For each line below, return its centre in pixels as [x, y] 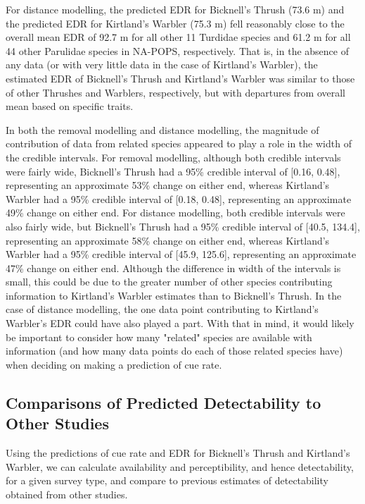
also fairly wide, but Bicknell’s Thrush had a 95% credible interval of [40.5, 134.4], [183, 226]
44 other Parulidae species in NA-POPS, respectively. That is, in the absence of [177, 50]
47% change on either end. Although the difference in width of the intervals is [173, 268]
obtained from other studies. [67, 494]
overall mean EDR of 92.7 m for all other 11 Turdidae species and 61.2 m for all [178, 37]
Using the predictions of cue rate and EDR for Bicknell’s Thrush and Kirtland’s [178, 453]
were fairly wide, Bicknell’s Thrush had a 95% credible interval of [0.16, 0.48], [173, 171]
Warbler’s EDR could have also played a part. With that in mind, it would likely [180, 323]
